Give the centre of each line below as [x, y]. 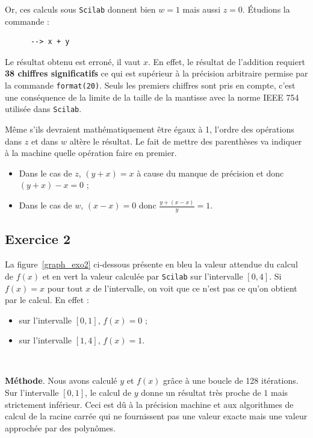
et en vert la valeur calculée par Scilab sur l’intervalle [143, 276]
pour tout [65, 288]
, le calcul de [108, 393]
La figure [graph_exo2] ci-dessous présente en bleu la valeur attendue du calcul [151, 264]
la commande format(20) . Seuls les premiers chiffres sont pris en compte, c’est [150, 85]
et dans [45, 141]
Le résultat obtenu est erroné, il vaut [73, 61]
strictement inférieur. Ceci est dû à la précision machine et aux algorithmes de [149, 404]
